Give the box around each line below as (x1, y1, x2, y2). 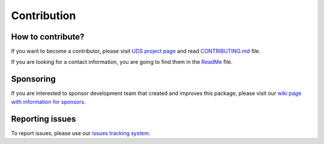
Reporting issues (11, 114, 76, 124)
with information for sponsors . (11, 98, 86, 105)
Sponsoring (11, 74, 56, 84)
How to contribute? (11, 32, 85, 42)
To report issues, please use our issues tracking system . (11, 129, 151, 137)
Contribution (11, 9, 76, 22)
